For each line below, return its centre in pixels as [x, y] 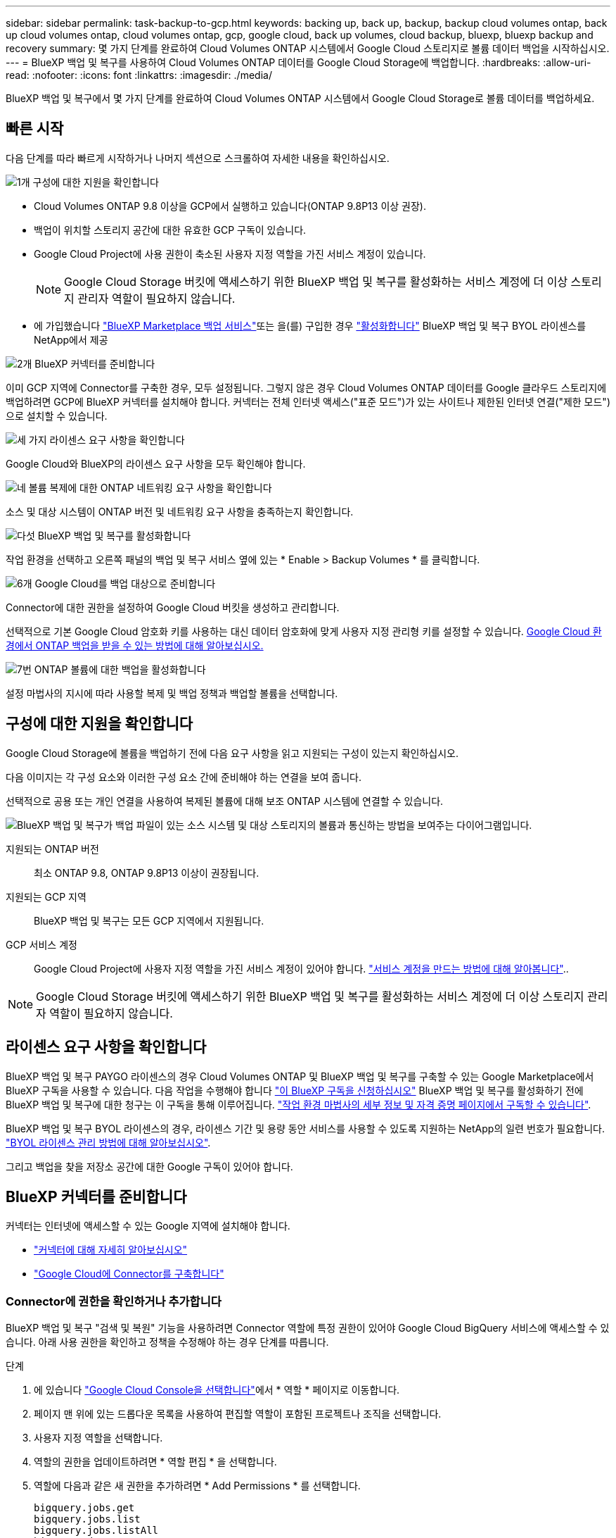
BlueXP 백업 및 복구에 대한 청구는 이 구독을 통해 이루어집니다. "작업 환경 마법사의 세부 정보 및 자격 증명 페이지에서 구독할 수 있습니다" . [299, 1104]
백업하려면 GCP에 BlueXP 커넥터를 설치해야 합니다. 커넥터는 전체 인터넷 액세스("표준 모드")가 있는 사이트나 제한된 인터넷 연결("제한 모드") [308, 401]
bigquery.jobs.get [84, 1508]
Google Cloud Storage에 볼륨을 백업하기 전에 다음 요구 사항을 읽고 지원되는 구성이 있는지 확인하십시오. [232, 753]
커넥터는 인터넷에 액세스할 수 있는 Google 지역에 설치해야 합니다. [148, 1226]
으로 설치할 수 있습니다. [57, 415]
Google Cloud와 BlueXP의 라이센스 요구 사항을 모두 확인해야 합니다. [156, 463]
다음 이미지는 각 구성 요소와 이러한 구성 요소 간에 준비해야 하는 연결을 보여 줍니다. [184, 777]
